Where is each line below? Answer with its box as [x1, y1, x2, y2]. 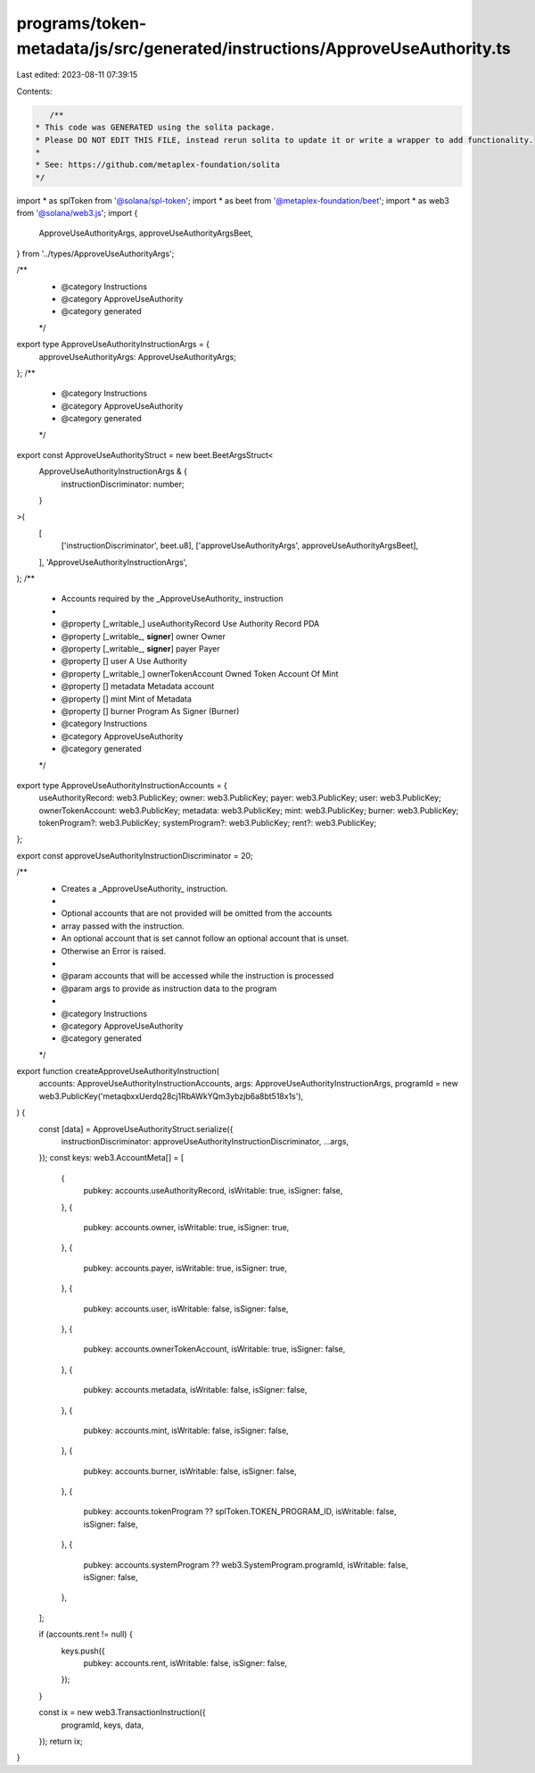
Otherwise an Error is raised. [61, 945, 167, 956]
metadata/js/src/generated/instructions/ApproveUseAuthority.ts [16, 38, 512, 58]
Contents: [16, 86, 53, 96]
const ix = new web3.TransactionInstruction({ [38, 1707, 206, 1718]
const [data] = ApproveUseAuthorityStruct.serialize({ [38, 1123, 234, 1134]
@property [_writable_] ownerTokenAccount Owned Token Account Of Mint [61, 668, 339, 678]
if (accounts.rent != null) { [38, 1629, 133, 1640]
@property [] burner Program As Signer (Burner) [61, 705, 240, 716]
